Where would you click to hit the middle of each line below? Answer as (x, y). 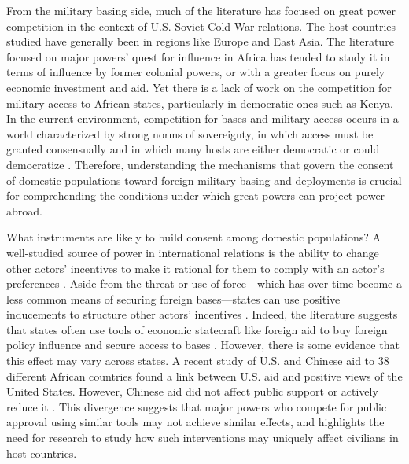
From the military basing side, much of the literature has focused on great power (201, 10)
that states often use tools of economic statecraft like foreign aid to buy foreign (197, 329)
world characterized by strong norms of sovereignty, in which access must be (190, 133)
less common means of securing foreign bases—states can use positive (173, 298)
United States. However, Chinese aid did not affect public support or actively (192, 391)
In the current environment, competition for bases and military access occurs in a (203, 118)
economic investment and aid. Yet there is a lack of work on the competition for (199, 87)
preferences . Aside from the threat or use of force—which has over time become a (204, 284)
